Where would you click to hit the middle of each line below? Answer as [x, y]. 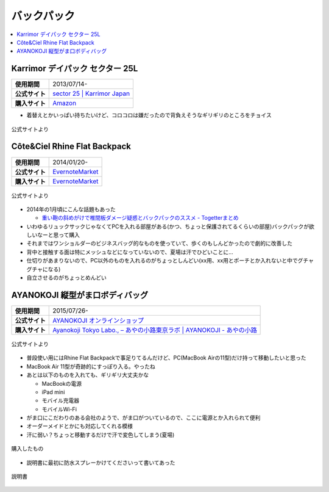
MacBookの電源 [62, 383]
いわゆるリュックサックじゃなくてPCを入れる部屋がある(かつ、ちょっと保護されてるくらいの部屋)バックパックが [168, 226]
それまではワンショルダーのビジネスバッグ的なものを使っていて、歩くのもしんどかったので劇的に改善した [159, 244]
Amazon [64, 103]
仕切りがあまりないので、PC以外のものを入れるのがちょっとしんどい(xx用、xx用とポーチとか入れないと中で [162, 261]
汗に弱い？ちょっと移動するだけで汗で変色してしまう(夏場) [101, 435]
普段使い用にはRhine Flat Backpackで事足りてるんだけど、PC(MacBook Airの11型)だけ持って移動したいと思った [166, 358]
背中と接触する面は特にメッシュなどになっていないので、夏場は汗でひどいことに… [130, 252]
